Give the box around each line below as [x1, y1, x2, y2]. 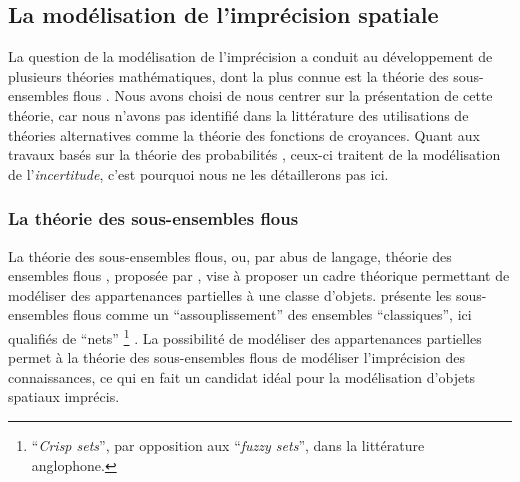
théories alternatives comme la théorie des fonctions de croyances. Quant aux [8, 124, 480, 145]
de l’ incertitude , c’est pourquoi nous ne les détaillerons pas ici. [8, 163, 389, 184]
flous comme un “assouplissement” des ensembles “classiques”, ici [73, 304, 472, 325]
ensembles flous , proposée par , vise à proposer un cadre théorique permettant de [8, 265, 510, 286]
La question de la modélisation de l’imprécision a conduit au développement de [8, 46, 493, 67]
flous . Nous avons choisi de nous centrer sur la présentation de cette [73, 85, 493, 106]
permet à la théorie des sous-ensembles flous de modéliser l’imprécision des [8, 347, 465, 368]
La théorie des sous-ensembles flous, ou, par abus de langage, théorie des [8, 245, 452, 266]
